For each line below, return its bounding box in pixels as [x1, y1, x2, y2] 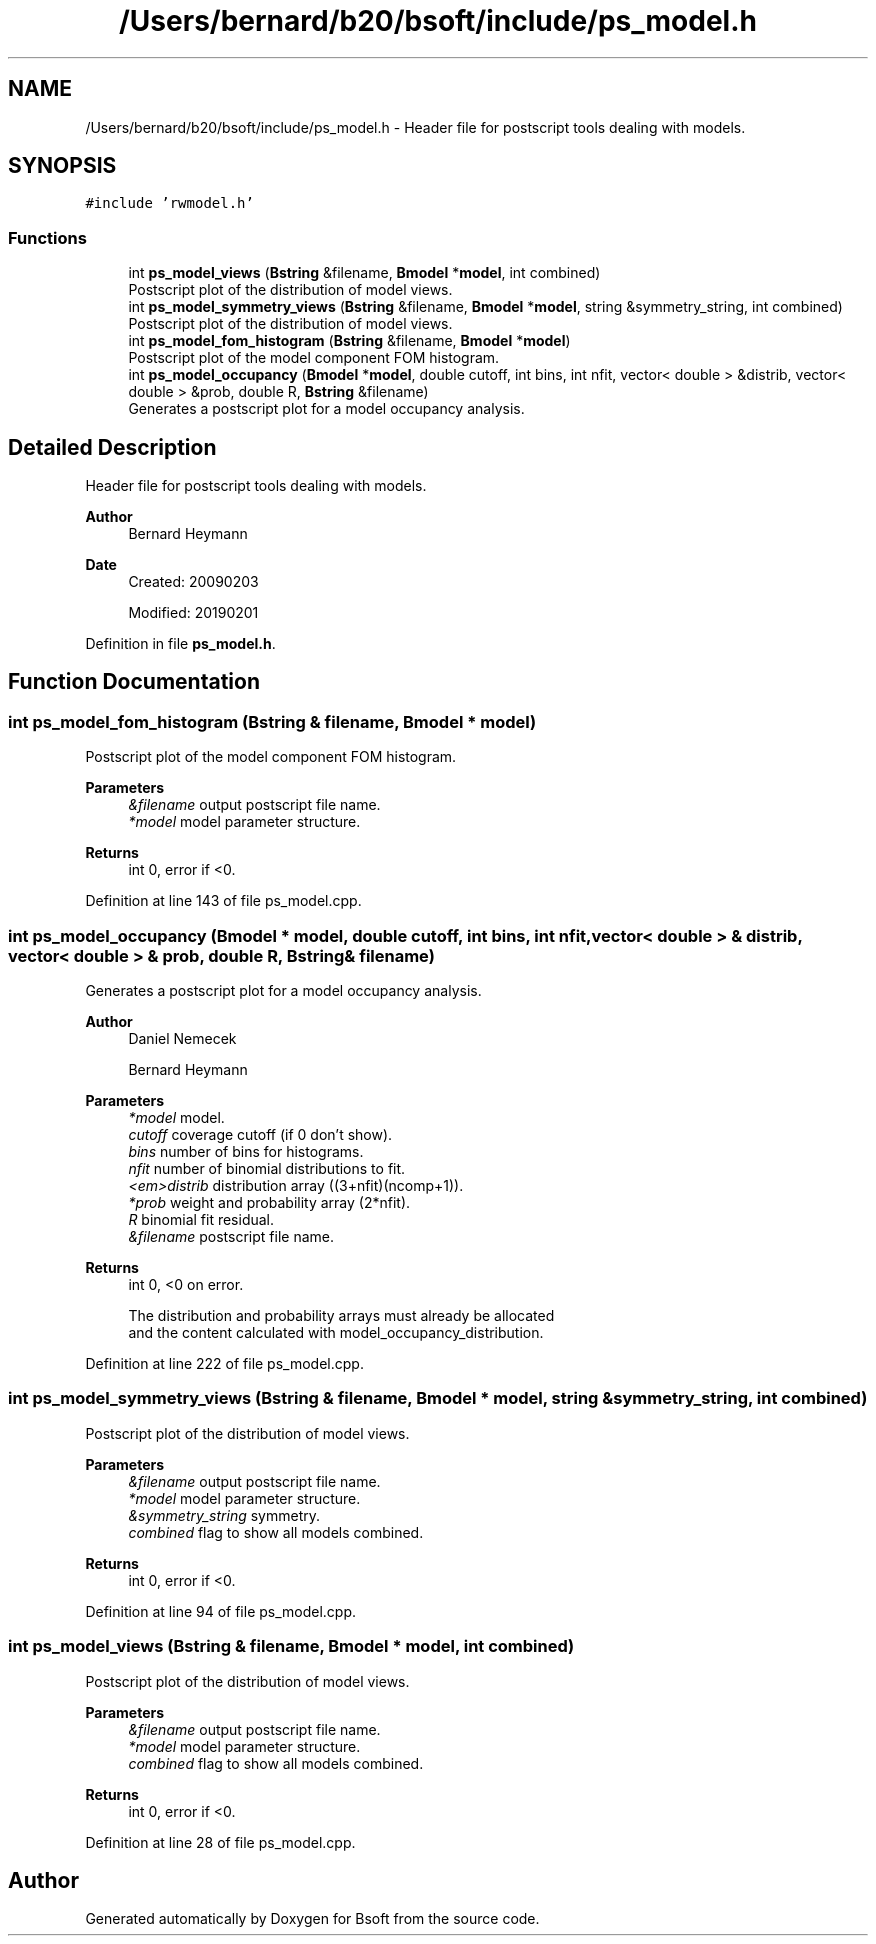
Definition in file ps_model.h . [85, 635, 276, 653]
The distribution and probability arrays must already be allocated [128, 1307, 555, 1324]
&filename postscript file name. [128, 1228, 334, 1245]
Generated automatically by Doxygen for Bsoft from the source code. [85, 1910, 540, 1928]
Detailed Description [8, 434, 217, 460]
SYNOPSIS [8, 153, 117, 179]
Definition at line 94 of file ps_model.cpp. [85, 1602, 357, 1620]
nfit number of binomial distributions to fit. [128, 1160, 406, 1177]
